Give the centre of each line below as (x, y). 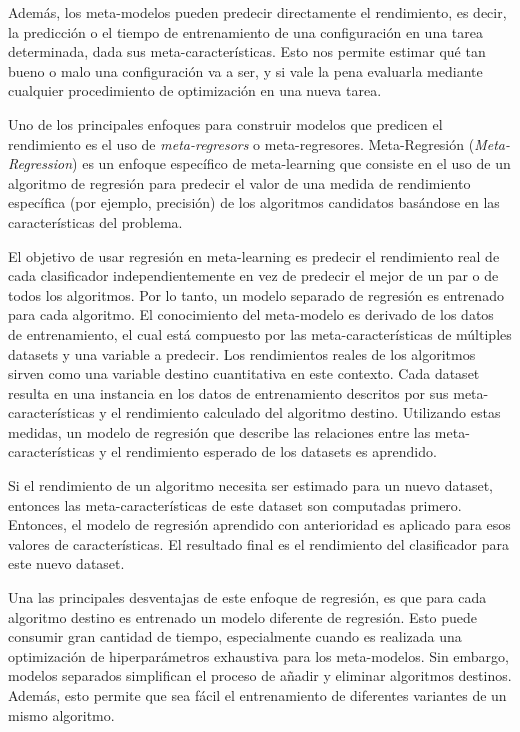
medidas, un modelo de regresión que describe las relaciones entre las (219, 431)
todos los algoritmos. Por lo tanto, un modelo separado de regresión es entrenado (256, 294)
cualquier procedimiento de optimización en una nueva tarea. (195, 90)
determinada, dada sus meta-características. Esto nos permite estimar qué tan (247, 51)
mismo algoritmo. (61, 714)
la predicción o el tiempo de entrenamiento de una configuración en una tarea (245, 31)
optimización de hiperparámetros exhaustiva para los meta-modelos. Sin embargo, (259, 655)
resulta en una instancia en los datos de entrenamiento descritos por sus (228, 392)
